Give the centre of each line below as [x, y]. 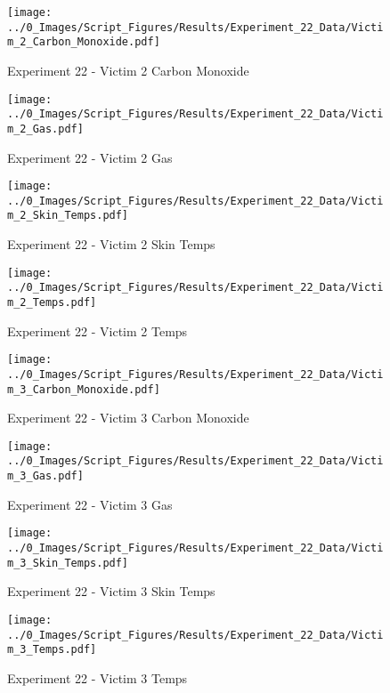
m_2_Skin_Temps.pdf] [68, 216]
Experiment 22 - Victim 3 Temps [97, 677]
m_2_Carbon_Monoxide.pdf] [84, 42]
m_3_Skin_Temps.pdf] [68, 563]
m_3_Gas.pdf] [45, 476]
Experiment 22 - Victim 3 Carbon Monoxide [128, 418]
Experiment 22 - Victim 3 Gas [90, 504]
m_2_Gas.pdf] [45, 129]
